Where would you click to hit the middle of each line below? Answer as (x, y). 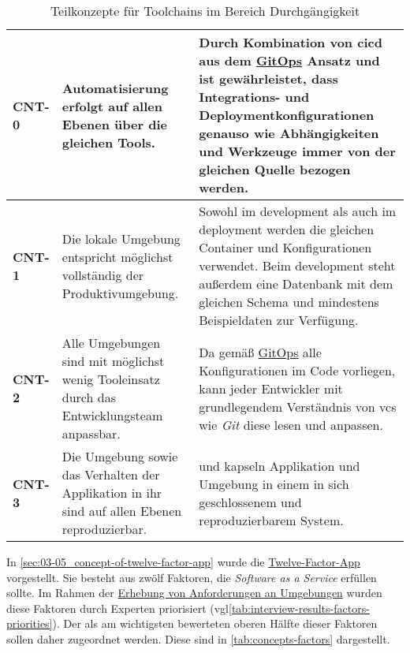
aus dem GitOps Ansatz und (289, 60)
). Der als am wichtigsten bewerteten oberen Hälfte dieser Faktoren (215, 623)
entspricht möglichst (117, 256)
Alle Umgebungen (111, 343)
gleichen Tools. (108, 142)
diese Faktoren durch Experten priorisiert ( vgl (117, 608)
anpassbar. (91, 433)
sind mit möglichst (113, 361)
